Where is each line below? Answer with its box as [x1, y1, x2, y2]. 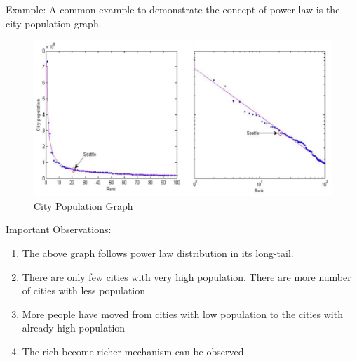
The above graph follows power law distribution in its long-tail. [22, 245, 294, 260]
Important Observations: [6, 222, 112, 237]
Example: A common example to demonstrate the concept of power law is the [6, 2, 340, 16]
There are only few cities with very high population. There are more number [22, 269, 351, 284]
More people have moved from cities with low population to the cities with [22, 306, 343, 321]
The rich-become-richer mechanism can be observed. [22, 343, 247, 358]
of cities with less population [22, 283, 146, 298]
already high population [22, 320, 126, 335]
